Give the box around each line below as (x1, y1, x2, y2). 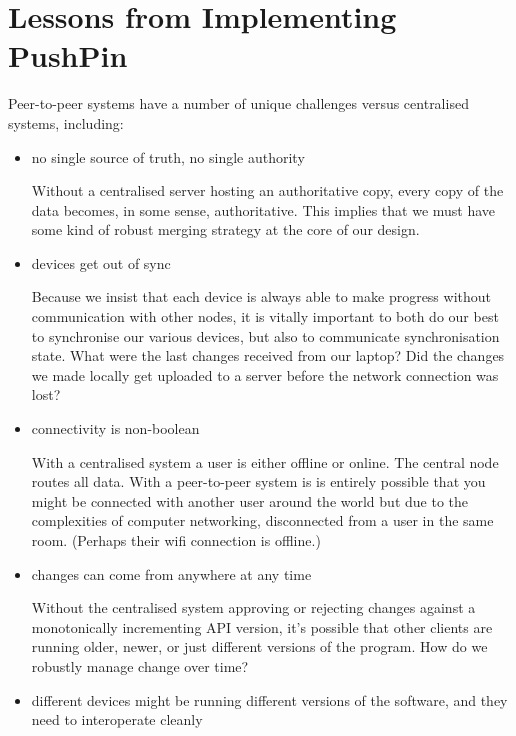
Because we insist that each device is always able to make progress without (31, 286, 492, 307)
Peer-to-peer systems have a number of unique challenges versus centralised (8, 93, 469, 114)
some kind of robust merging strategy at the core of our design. (31, 219, 420, 240)
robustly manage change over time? (31, 655, 249, 676)
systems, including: (8, 112, 124, 133)
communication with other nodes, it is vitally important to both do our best (31, 306, 499, 327)
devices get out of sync (31, 252, 171, 273)
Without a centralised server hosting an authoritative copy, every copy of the (31, 180, 504, 201)
